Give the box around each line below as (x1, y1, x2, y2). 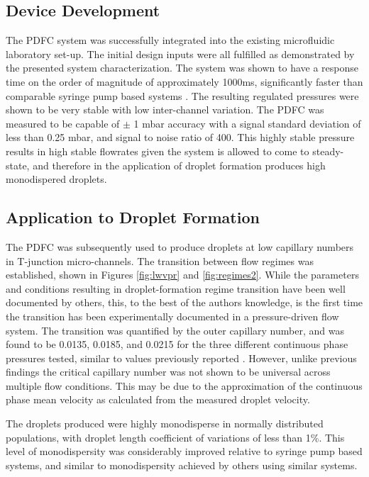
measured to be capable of (6, 116, 120, 130)
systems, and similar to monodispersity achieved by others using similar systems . (6, 457, 358, 472)
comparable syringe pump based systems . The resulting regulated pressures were (6, 88, 359, 103)
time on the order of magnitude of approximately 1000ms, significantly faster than (6, 74, 363, 89)
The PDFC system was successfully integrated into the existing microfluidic (6, 33, 335, 47)
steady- (312, 143, 344, 158)
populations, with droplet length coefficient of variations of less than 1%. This (6, 430, 345, 444)
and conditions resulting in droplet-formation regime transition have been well (6, 281, 346, 296)
